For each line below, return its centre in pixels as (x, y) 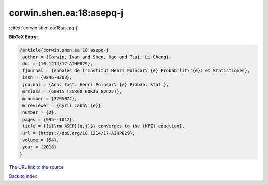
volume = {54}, (41, 140)
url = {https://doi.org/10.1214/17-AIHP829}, (79, 133)
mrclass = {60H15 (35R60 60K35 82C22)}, (72, 92)
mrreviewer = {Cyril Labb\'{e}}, (63, 106)
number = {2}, (39, 112)
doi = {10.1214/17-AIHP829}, (58, 64)
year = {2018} (39, 147)
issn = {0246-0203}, (47, 78)
